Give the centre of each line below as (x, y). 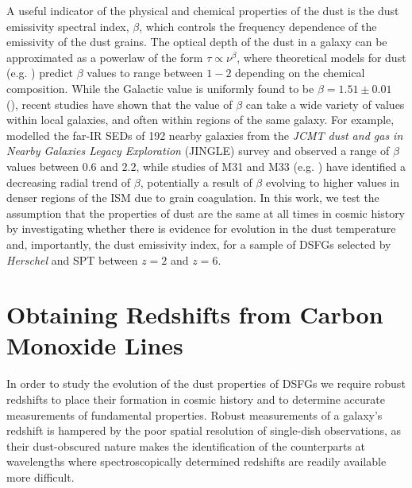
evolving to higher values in (333, 182)
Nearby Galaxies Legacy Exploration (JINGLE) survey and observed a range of (198, 151)
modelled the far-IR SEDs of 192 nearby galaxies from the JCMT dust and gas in (205, 135)
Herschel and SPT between (72, 259)
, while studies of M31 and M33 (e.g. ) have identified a (271, 166)
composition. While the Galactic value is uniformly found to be (160, 88)
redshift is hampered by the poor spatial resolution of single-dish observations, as (204, 430)
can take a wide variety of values (325, 104)
